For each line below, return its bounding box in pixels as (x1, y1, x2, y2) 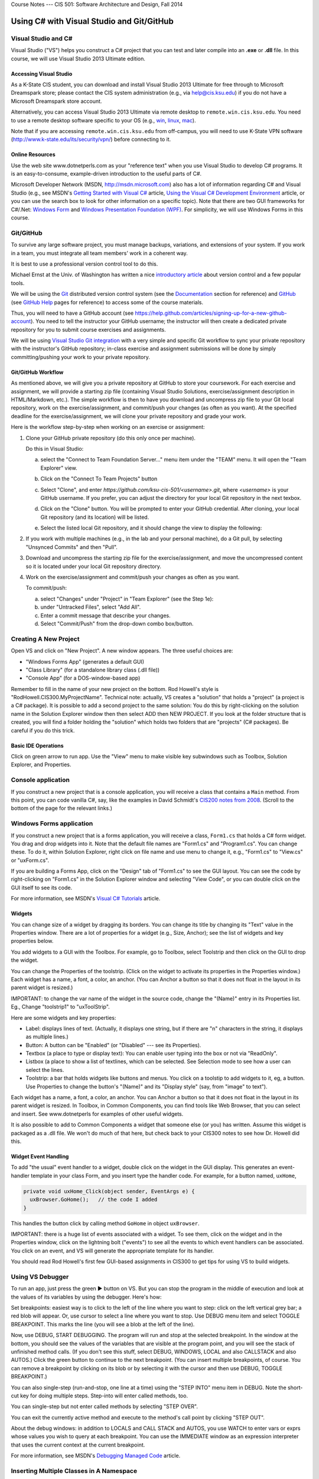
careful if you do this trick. (11, 726, 75, 734)
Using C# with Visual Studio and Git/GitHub (11, 16, 174, 26)
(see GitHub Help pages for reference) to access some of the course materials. (11, 299, 204, 306)
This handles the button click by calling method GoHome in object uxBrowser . (11, 1219, 200, 1227)
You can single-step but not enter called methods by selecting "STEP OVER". (11, 1403, 198, 1410)
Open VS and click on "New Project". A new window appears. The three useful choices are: (11, 647, 233, 654)
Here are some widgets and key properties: (11, 1014, 116, 1021)
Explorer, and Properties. (11, 761, 71, 768)
